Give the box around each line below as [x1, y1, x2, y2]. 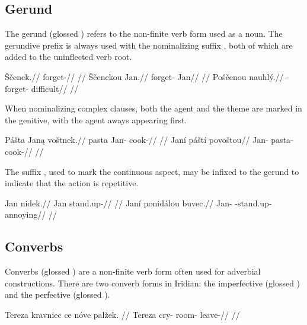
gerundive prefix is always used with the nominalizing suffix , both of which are [5, 39, 293, 51]
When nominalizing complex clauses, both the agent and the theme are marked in [5, 102, 302, 114]
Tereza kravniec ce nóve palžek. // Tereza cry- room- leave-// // [5, 308, 240, 320]
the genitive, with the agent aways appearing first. [5, 113, 187, 126]
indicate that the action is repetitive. [5, 177, 139, 189]
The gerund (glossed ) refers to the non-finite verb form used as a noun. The [5, 27, 283, 40]
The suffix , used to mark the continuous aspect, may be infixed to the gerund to [5, 165, 299, 177]
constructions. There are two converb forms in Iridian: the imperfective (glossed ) [5, 276, 300, 289]
